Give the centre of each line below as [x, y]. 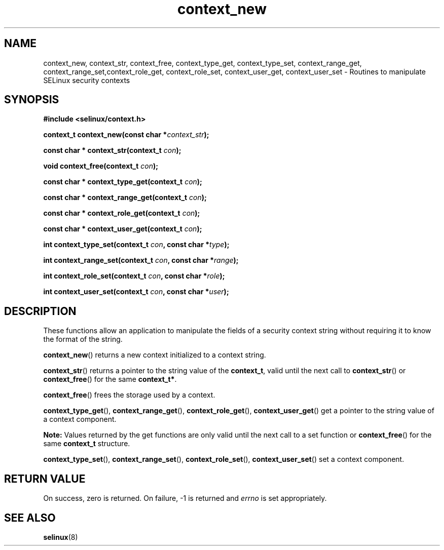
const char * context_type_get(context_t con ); [123, 182]
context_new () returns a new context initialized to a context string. [155, 355]
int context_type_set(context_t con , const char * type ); [136, 245]
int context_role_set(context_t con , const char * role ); [134, 276]
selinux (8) [61, 537]
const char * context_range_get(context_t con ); [125, 198]
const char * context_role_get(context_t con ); [122, 213]
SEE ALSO [30, 518]
